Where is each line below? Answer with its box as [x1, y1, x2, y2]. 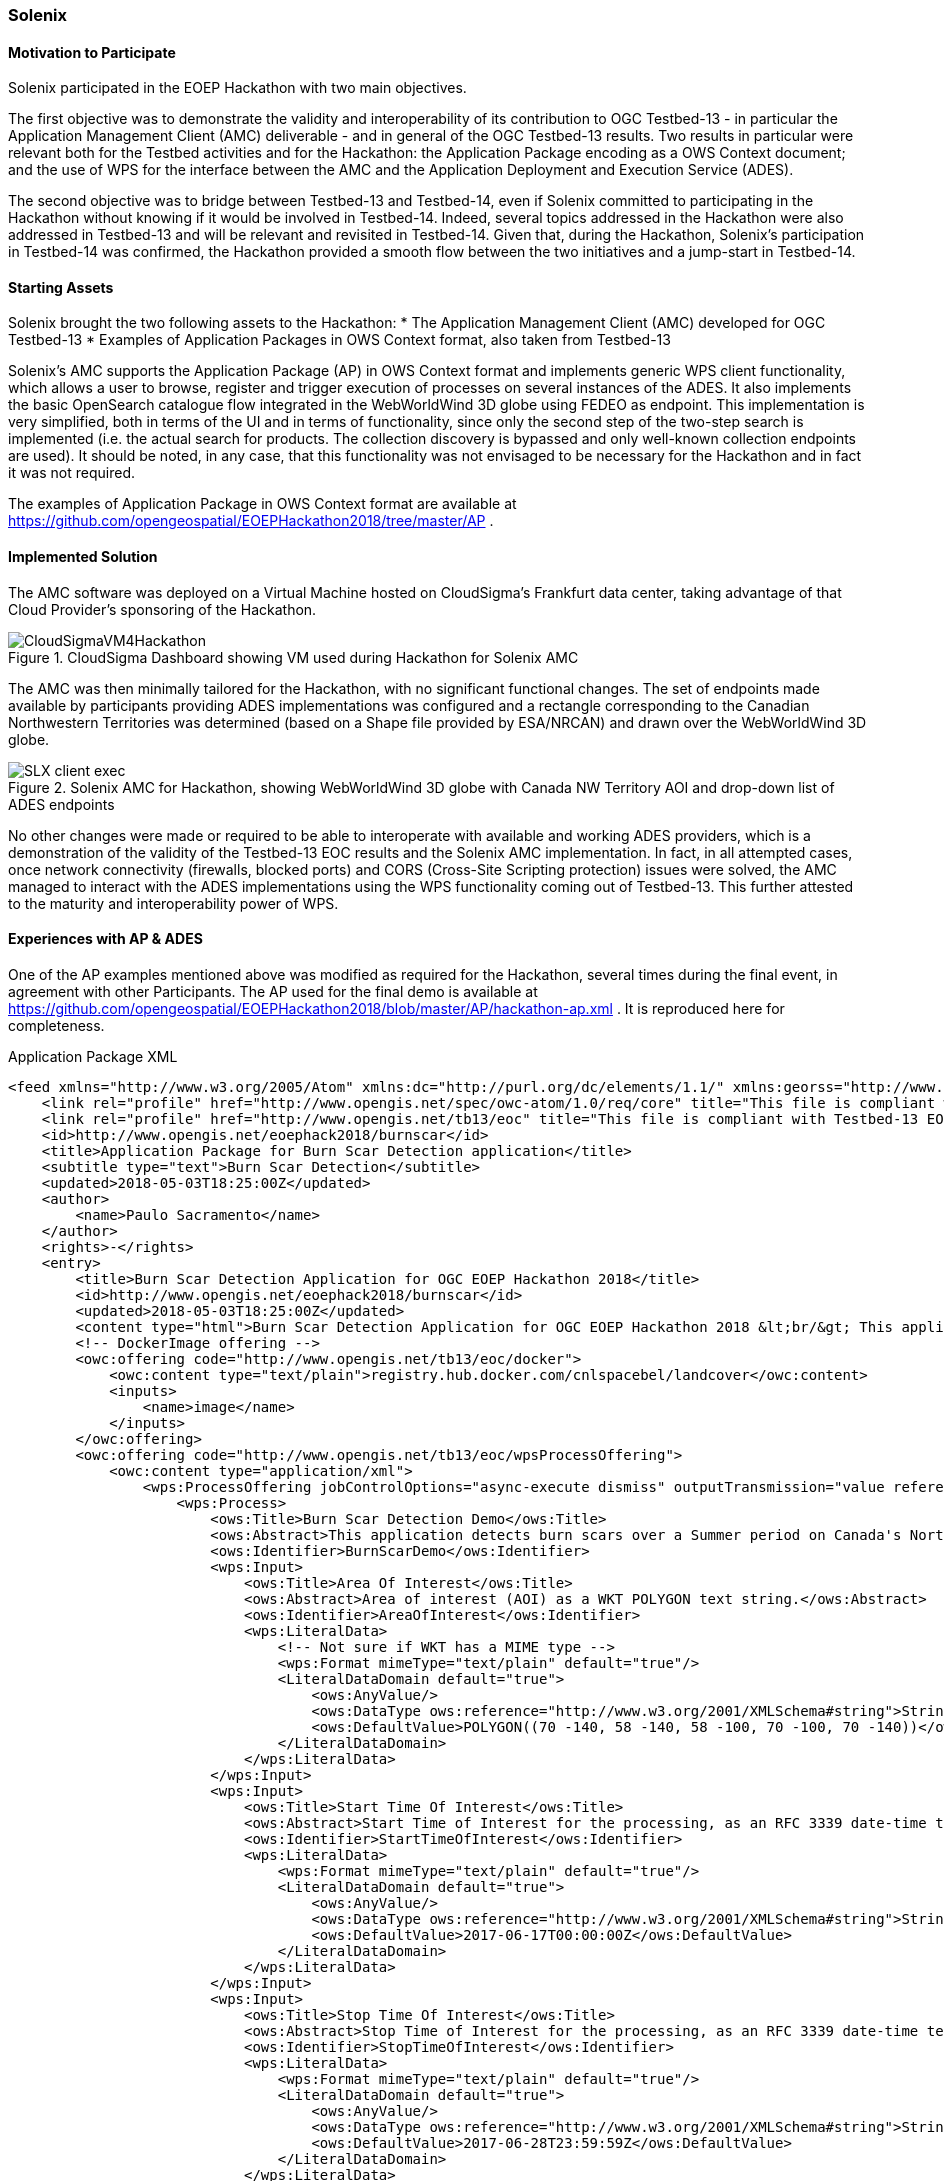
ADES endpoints [8, 795, 115, 813]
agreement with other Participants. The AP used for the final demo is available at [8, 982, 538, 1000]
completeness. [8, 1016, 105, 1034]
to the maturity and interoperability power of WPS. [8, 894, 339, 912]
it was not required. [8, 464, 135, 482]
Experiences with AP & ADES [8, 930, 203, 948]
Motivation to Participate [8, 43, 176, 61]
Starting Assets [8, 278, 114, 296]
